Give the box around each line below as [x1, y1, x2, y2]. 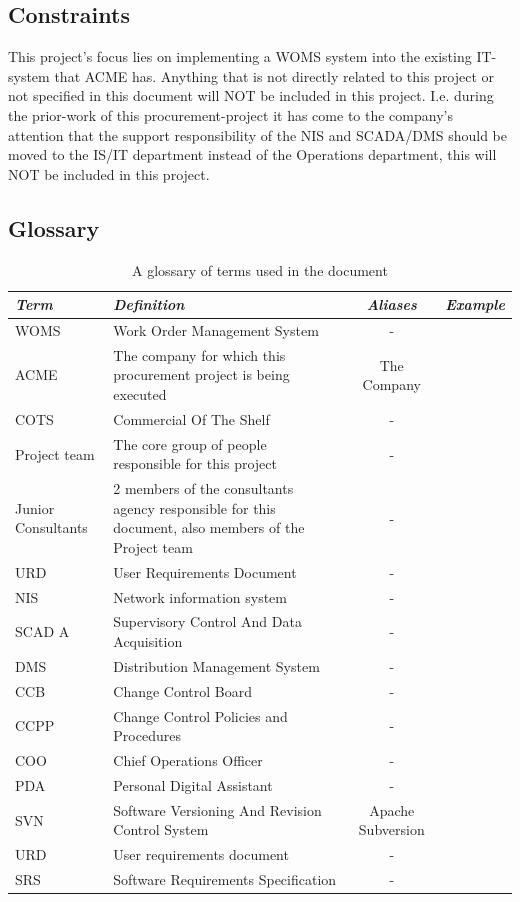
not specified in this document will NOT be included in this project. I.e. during [8, 85, 494, 106]
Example [445, 294, 505, 315]
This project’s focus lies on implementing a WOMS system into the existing [8, 46, 472, 67]
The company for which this [113, 344, 286, 365]
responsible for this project [113, 453, 277, 474]
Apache [369, 799, 415, 820]
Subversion [358, 819, 425, 840]
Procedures [113, 725, 181, 746]
